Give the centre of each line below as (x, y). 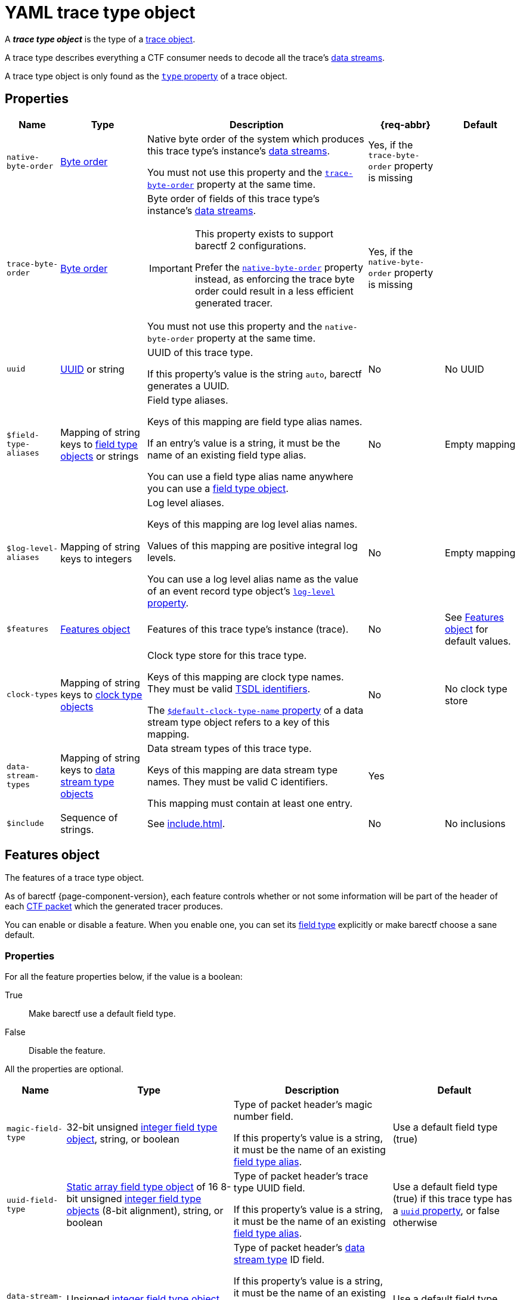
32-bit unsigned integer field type (142, 1127)
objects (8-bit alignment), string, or (145, 1211)
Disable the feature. (67, 1051)
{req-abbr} (405, 124)
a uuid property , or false (446, 1211)
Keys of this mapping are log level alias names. (253, 524)
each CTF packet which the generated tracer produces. (114, 906)
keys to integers (96, 558)
